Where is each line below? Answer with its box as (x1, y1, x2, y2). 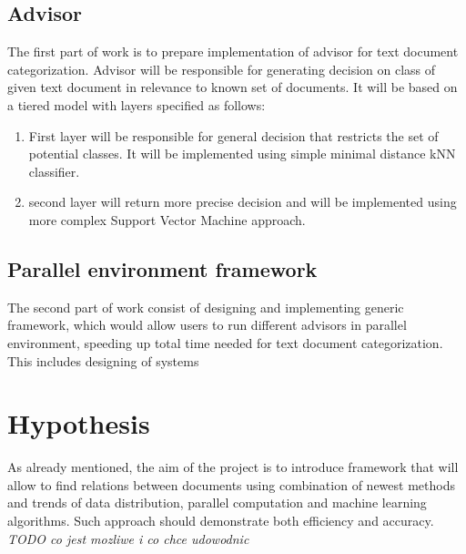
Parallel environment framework (7, 254, 318, 282)
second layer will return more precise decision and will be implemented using (28, 192, 457, 211)
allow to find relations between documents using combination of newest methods (7, 475, 455, 494)
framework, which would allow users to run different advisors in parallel (7, 315, 407, 334)
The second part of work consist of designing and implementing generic (7, 297, 404, 316)
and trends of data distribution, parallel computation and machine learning (7, 493, 427, 512)
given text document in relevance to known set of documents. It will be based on (7, 77, 458, 97)
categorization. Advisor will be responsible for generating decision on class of (7, 59, 436, 78)
